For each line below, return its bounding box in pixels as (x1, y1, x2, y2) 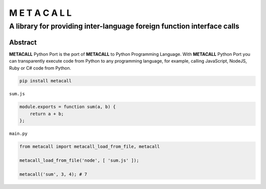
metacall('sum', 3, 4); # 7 (19, 171, 87, 177)
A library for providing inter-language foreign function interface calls (9, 22, 239, 31)
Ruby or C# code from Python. (9, 65, 71, 71)
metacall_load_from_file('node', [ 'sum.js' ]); (19, 157, 139, 163)
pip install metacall (19, 78, 72, 84)
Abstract (9, 38, 37, 46)
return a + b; (30, 111, 64, 116)
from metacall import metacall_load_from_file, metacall (19, 144, 160, 150)
